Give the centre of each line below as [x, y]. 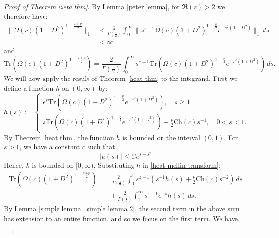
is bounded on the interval [161, 137]
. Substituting [114, 165]
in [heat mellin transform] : [182, 165]
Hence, [14, 165]
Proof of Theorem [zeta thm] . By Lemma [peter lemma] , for [92, 6]
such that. [102, 147]
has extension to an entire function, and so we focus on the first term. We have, [122, 218]
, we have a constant [50, 147]
